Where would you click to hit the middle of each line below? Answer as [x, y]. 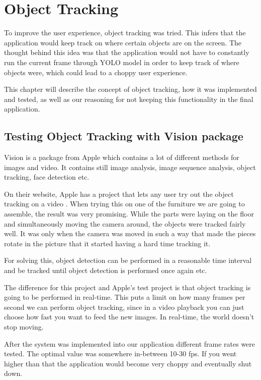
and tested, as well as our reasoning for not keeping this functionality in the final [129, 99]
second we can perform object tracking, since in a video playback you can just [124, 307]
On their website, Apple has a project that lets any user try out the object [119, 194]
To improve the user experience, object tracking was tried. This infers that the [125, 33]
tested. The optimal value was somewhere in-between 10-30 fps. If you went [120, 354]
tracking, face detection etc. [47, 177]
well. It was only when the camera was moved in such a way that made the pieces [130, 233]
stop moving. [24, 326]
